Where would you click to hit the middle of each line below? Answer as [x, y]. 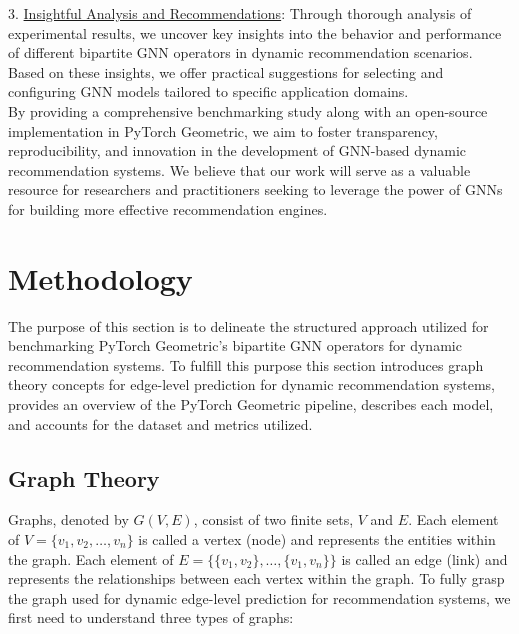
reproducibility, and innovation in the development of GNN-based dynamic [237, 150]
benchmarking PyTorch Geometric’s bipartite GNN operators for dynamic [235, 345]
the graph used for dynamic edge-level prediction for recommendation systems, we [259, 597]
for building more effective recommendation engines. [168, 208]
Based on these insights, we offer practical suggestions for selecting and [226, 71]
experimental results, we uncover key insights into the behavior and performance [255, 32]
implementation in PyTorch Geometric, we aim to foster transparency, [223, 130]
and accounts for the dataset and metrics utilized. [160, 423]
